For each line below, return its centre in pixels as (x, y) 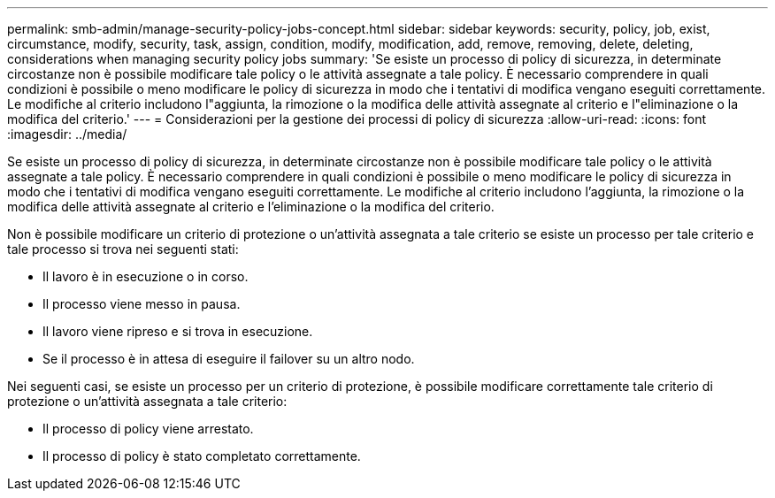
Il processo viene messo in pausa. (142, 304)
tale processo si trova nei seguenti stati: (123, 249)
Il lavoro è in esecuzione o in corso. (146, 276)
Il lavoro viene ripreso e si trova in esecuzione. (178, 331)
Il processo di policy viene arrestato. (148, 429)
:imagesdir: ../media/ (67, 134)
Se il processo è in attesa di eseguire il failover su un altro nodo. (229, 359)
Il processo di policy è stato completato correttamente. (202, 456)
